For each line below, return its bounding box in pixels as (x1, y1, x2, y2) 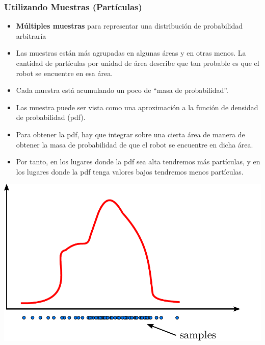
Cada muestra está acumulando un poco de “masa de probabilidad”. (16, 85, 228, 95)
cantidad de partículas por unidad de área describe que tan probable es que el (16, 58, 259, 68)
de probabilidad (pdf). (16, 112, 86, 122)
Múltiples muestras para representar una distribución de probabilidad (16, 20, 243, 31)
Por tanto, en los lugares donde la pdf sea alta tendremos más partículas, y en (16, 156, 260, 167)
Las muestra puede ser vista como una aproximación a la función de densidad (16, 102, 258, 112)
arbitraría (16, 30, 46, 41)
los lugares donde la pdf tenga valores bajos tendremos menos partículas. (16, 166, 244, 177)
